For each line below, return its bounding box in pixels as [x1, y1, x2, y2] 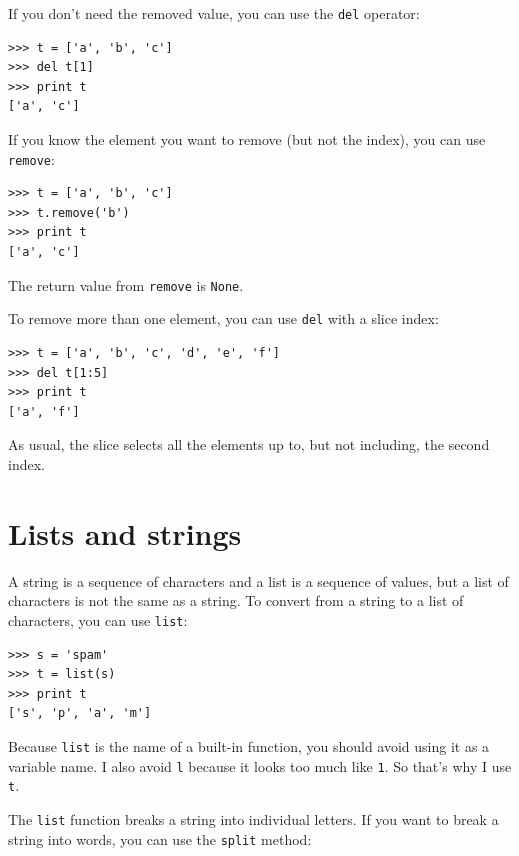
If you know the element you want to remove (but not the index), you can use [8, 129, 486, 150]
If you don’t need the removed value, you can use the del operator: [8, 3, 420, 23]
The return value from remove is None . [8, 274, 244, 295]
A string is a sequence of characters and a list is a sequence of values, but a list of [8, 570, 509, 591]
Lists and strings [8, 512, 242, 553]
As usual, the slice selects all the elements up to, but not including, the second [8, 434, 490, 455]
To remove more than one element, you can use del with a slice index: [8, 308, 439, 329]
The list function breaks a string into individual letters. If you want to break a [8, 808, 499, 829]
